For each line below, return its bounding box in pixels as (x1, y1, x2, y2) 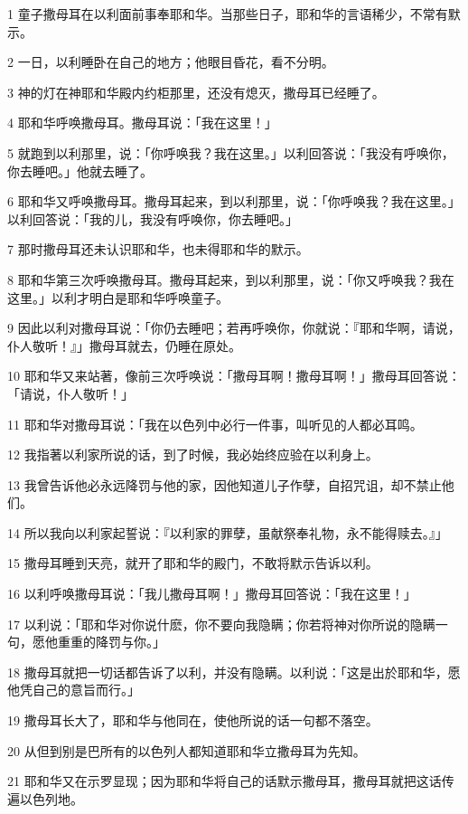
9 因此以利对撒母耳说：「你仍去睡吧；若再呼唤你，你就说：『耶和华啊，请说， (7, 318, 461, 337)
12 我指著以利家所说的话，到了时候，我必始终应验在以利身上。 (7, 445, 379, 464)
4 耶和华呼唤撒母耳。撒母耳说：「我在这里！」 (7, 113, 277, 132)
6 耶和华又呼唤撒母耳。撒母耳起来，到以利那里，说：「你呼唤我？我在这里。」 (7, 192, 461, 211)
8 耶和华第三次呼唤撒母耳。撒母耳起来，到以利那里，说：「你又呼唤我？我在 (7, 270, 454, 289)
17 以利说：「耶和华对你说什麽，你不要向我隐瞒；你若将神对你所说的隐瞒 (7, 614, 435, 633)
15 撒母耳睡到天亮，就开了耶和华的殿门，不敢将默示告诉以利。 (7, 554, 379, 573)
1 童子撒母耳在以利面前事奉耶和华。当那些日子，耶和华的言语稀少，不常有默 (7, 5, 461, 23)
